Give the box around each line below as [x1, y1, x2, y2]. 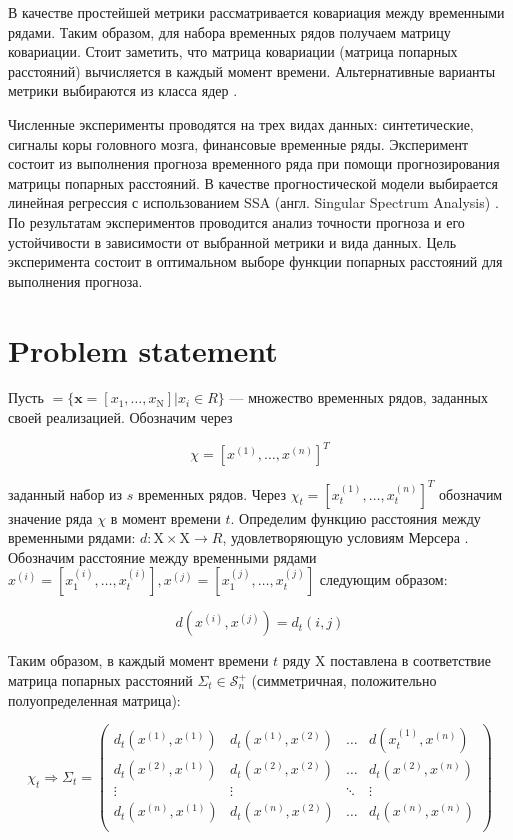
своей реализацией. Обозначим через [8, 407, 233, 428]
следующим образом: [319, 569, 448, 590]
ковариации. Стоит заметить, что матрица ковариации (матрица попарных [8, 41, 458, 62]
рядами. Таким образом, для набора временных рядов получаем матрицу [8, 21, 451, 42]
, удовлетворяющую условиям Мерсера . [222, 527, 469, 548]
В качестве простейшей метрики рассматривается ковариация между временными [8, 2, 505, 22]
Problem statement [8, 329, 278, 370]
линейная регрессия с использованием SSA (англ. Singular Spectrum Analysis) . [8, 192, 499, 213]
